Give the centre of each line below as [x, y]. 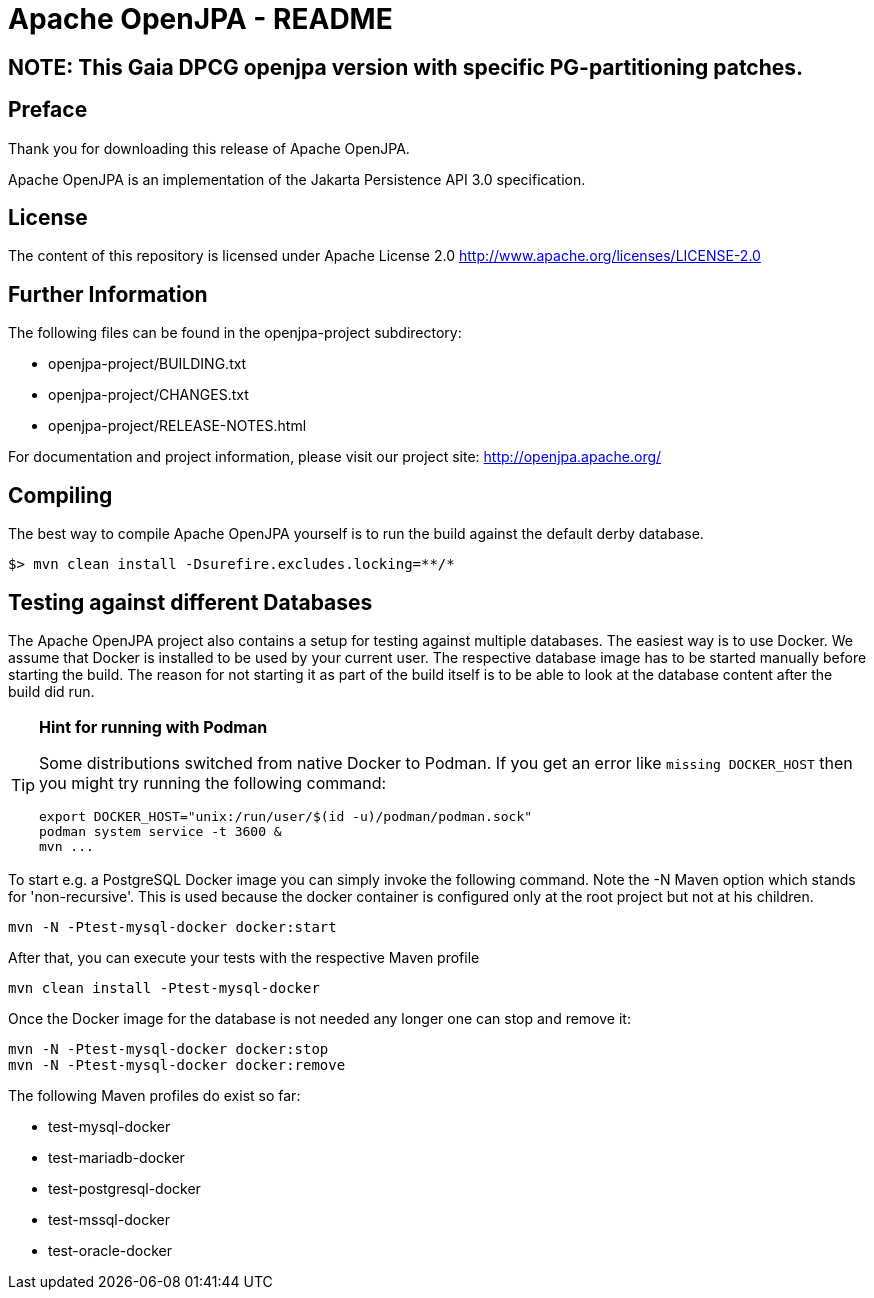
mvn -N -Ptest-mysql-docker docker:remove [177, 1064]
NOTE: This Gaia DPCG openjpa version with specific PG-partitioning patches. [406, 67]
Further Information [108, 294]
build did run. [51, 691]
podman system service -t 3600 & [160, 831]
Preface [48, 110]
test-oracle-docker [110, 1250]
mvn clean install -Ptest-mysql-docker [164, 987]
